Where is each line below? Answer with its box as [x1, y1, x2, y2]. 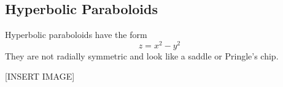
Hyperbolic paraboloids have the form [5, 28, 147, 41]
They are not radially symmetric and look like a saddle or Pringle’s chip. [5, 49, 279, 62]
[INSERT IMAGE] [5, 70, 75, 83]
